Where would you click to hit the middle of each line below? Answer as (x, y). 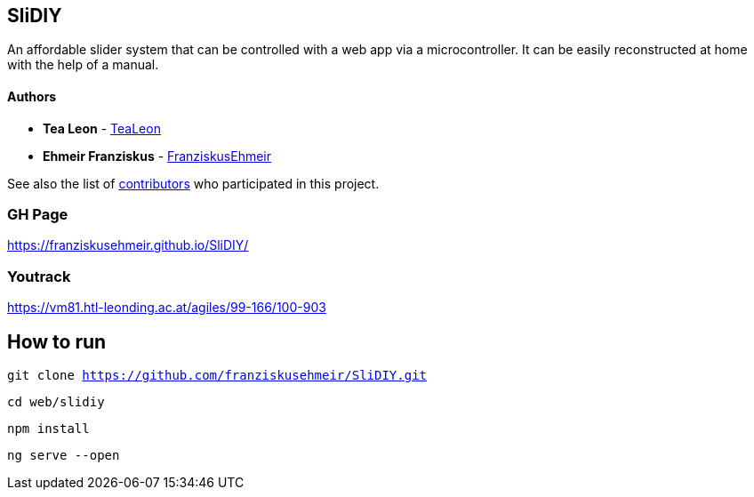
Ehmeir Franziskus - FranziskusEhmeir (157, 156)
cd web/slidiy (56, 401)
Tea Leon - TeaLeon (102, 128)
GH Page (38, 215)
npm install (48, 428)
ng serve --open (64, 455)
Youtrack (39, 276)
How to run (57, 341)
